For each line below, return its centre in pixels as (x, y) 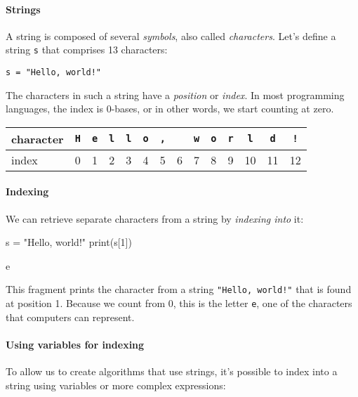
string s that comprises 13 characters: (87, 50)
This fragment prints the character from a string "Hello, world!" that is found (179, 289)
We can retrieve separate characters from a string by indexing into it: (155, 218)
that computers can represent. (70, 317)
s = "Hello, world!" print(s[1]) (69, 242)
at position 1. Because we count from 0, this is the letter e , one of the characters (179, 303)
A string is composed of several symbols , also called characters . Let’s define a (171, 35)
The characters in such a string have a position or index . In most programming (175, 95)
